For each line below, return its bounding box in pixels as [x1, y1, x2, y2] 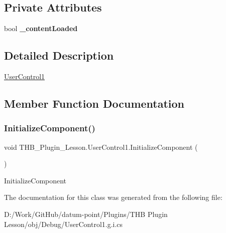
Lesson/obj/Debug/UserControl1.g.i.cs [4, 218, 123, 229]
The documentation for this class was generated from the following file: [4, 192, 222, 202]
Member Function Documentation [4, 95, 185, 111]
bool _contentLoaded [4, 23, 78, 34]
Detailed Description [4, 48, 114, 63]
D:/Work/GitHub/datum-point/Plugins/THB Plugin [4, 208, 168, 219]
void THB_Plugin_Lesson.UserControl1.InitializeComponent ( [4, 141, 198, 152]
